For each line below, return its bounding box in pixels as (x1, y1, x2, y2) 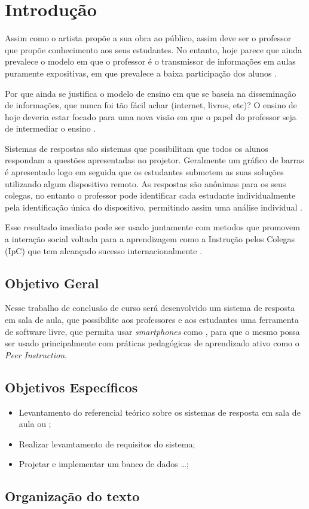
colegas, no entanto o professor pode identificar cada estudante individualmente (5, 189, 296, 202)
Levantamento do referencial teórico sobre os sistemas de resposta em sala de (19, 406, 301, 418)
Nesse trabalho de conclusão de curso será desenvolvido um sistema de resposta (5, 301, 295, 314)
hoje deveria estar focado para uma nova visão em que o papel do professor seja (5, 110, 296, 123)
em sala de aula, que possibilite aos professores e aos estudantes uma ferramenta (5, 313, 299, 326)
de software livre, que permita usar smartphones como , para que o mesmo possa (5, 325, 300, 337)
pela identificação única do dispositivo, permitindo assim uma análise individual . (5, 200, 302, 213)
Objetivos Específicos (5, 377, 138, 396)
